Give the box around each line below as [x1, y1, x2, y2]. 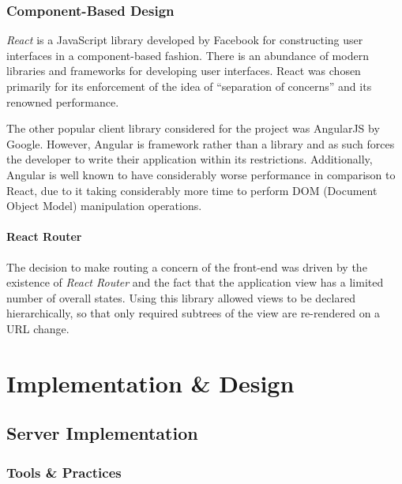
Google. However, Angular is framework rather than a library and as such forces [6, 135, 395, 152]
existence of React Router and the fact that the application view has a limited [6, 274, 384, 291]
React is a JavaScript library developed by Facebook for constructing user [6, 32, 363, 48]
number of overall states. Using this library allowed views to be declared [6, 289, 355, 306]
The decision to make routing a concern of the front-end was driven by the [6, 258, 367, 275]
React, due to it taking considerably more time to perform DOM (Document [6, 182, 378, 198]
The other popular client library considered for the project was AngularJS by [6, 120, 380, 137]
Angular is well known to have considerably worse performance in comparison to [6, 166, 396, 182]
